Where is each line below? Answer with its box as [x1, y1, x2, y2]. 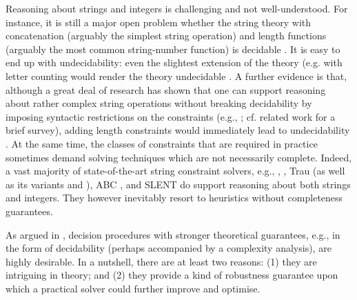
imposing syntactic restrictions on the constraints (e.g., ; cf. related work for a [6, 109, 336, 123]
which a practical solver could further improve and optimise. [6, 281, 261, 295]
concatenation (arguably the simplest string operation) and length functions [6, 28, 327, 43]
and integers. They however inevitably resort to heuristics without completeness [6, 190, 343, 205]
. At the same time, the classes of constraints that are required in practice [6, 136, 318, 150]
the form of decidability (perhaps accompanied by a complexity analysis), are [6, 241, 331, 255]
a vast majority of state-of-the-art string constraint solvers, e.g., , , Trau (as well [6, 163, 345, 178]
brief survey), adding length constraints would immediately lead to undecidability [6, 123, 350, 137]
